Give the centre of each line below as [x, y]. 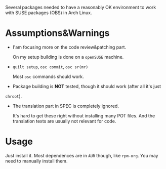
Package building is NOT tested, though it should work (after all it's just [87, 86]
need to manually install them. [36, 161]
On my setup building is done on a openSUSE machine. [68, 57]
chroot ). [14, 96]
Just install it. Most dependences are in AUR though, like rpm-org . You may [82, 155]
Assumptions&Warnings [57, 33]
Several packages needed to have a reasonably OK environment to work [81, 7]
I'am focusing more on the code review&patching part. [69, 47]
